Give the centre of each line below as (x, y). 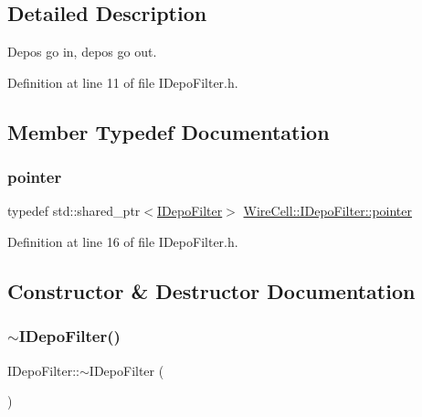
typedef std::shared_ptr (74, 211)
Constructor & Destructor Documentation (211, 290)
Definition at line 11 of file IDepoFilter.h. (123, 82)
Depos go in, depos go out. (82, 52)
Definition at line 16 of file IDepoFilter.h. (123, 241)
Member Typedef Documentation (169, 131)
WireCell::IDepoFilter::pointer (328, 211)
